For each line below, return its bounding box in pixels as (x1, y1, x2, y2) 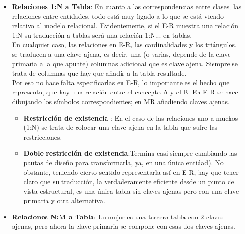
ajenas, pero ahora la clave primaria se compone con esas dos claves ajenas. (12, 221, 235, 231)
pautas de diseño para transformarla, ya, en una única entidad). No (23, 157, 224, 167)
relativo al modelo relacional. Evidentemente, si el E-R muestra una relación (12, 20, 238, 31)
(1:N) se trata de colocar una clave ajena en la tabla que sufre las (23, 122, 218, 132)
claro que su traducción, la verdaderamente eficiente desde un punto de (23, 176, 234, 187)
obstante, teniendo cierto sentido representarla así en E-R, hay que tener (23, 167, 239, 177)
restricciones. (23, 131, 62, 141)
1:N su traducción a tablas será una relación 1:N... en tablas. (12, 30, 192, 40)
